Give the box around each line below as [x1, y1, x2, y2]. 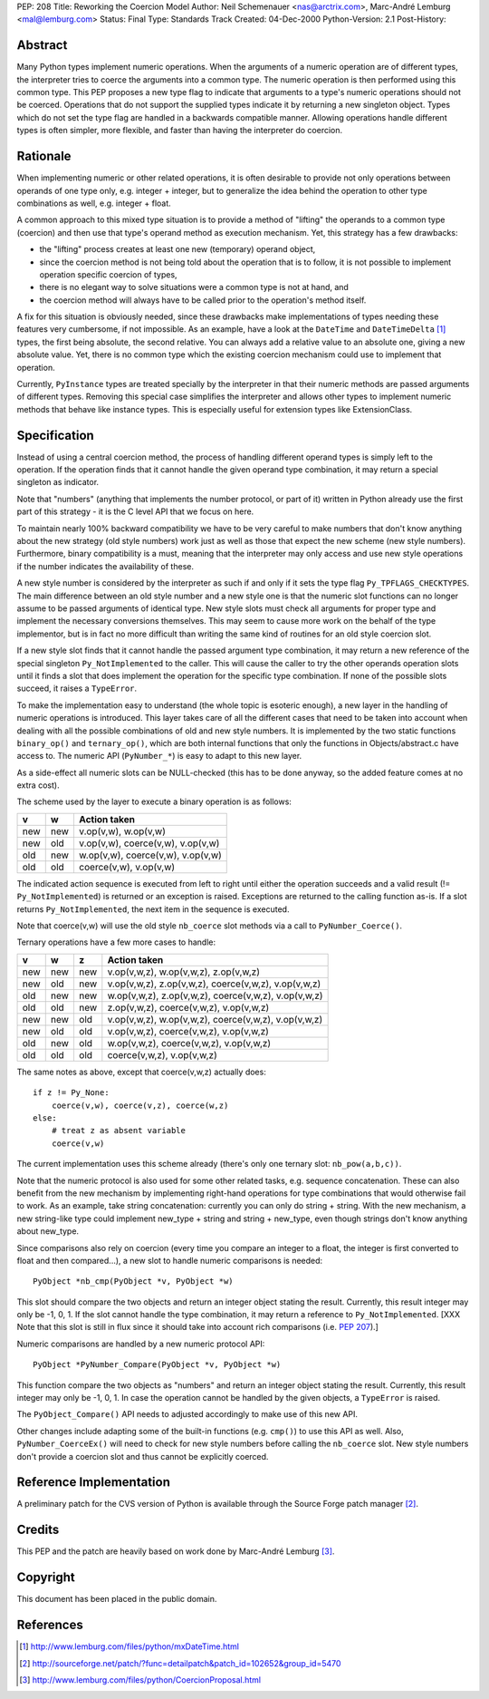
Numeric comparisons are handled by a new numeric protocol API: [16, 1338, 265, 1349]
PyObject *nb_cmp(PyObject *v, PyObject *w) [33, 1277, 235, 1286]
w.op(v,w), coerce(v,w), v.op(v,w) [78, 849, 222, 861]
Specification [16, 427, 94, 443]
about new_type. [16, 1226, 80, 1237]
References [16, 1617, 83, 1633]
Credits [16, 1522, 60, 1538]
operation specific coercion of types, [39, 268, 177, 280]
